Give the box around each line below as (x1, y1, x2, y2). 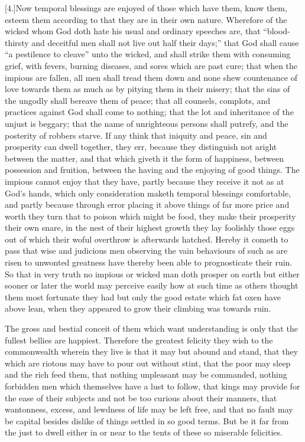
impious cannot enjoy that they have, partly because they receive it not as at (5, 175, 284, 187)
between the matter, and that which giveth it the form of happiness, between (5, 152, 284, 164)
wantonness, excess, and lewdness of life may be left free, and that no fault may (5, 403, 293, 415)
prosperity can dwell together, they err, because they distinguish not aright (5, 140, 277, 153)
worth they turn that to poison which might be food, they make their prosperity (5, 209, 296, 222)
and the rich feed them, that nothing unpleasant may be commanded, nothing (5, 368, 287, 381)
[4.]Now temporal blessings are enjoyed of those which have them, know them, (5, 2, 287, 14)
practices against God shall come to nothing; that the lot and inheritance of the (5, 106, 294, 118)
